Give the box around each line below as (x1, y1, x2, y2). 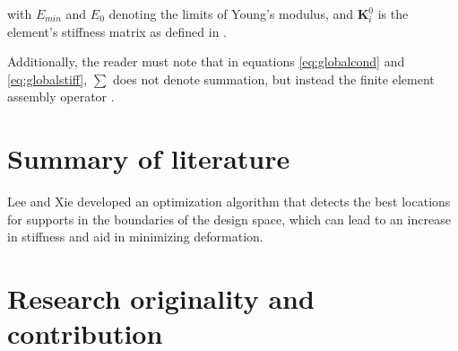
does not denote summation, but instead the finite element (112, 69, 435, 88)
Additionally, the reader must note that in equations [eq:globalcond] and (7, 52, 405, 71)
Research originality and (7, 280, 315, 317)
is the (377, 4, 409, 22)
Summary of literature (7, 140, 290, 177)
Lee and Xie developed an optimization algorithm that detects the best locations (7, 192, 451, 211)
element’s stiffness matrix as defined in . (7, 22, 228, 40)
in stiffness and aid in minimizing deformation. (7, 227, 264, 246)
